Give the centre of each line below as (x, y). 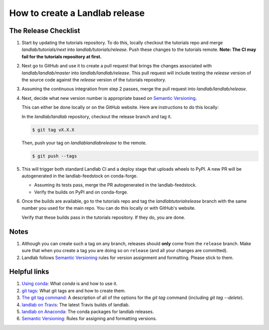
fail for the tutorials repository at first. (62, 56)
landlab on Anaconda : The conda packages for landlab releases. (88, 312)
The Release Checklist (45, 31)
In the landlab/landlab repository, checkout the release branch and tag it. (97, 116)
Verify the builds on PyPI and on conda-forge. (81, 192)
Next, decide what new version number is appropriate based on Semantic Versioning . (109, 98)
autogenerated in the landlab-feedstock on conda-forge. (80, 176)
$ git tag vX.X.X (53, 130)
